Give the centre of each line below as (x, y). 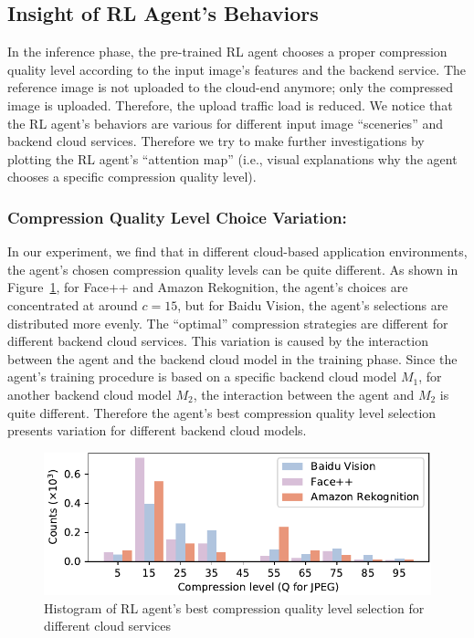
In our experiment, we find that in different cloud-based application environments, (237, 251)
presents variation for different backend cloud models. (157, 430)
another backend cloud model (90, 394)
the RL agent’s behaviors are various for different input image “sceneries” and (225, 123)
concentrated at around (73, 304)
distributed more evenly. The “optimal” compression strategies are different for (228, 323)
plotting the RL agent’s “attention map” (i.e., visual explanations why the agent (232, 158)
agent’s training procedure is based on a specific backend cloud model (202, 377)
